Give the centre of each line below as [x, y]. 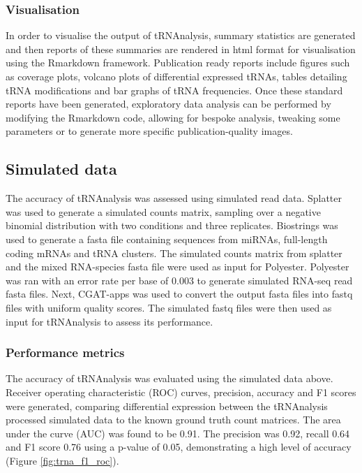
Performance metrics [65, 352]
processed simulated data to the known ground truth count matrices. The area [173, 420]
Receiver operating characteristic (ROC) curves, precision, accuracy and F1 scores [181, 392]
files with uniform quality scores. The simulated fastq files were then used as [169, 307]
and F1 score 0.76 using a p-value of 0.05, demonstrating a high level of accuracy [179, 447]
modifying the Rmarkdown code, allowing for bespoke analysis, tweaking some [173, 117]
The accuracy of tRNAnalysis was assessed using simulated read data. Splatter [174, 198]
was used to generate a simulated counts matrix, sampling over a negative [163, 211]
